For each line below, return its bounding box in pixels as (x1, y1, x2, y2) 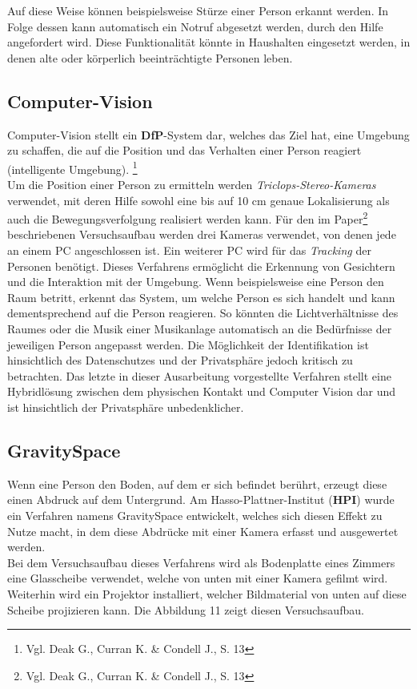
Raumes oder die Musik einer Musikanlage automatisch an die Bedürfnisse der (7, 320, 392, 337)
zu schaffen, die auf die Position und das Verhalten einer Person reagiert (7, 142, 362, 159)
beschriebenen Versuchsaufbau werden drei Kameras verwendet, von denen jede (7, 226, 396, 243)
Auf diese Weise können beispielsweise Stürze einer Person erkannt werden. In (7, 2, 389, 18)
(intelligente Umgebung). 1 (7, 158, 138, 177)
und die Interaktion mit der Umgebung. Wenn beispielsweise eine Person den (7, 273, 384, 290)
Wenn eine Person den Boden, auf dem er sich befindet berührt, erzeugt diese (7, 475, 387, 492)
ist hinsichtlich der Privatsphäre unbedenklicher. (7, 398, 244, 415)
